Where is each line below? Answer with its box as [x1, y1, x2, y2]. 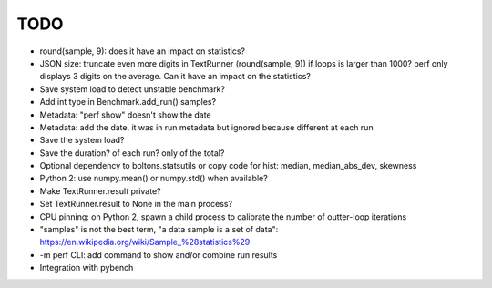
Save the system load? [39, 135, 125, 146]
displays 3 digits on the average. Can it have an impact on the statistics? [39, 71, 312, 82]
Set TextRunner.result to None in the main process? [39, 199, 232, 210]
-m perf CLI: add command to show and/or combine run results [39, 249, 278, 260]
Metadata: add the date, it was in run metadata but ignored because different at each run [39, 121, 374, 132]
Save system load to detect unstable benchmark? [39, 83, 225, 95]
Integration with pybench [39, 262, 134, 273]
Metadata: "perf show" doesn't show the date [39, 109, 211, 120]
